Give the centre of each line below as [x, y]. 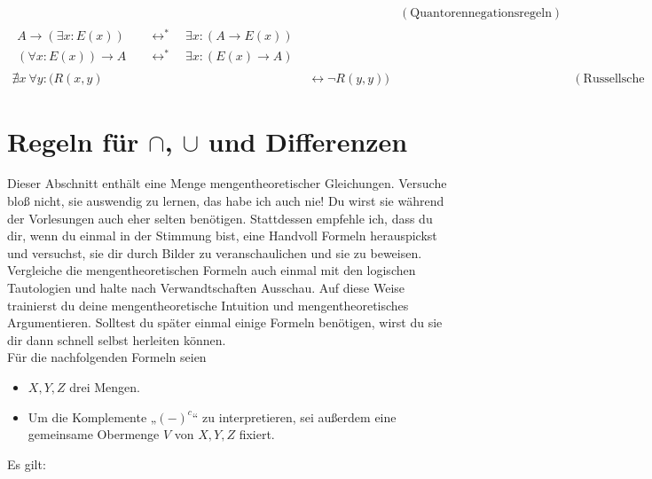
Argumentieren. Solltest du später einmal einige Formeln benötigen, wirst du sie [225, 322]
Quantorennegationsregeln [481, 14]
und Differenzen [308, 141]
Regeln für [73, 141]
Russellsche [614, 79]
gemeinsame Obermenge [94, 434]
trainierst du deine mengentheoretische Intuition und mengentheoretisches [208, 305]
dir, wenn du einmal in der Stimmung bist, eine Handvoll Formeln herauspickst [222, 236]
